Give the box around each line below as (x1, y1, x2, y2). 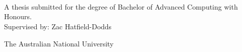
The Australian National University (4, 38, 114, 48)
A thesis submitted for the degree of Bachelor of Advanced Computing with (4, 1, 238, 12)
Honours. (4, 11, 32, 22)
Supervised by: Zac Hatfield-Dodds (4, 21, 112, 31)
